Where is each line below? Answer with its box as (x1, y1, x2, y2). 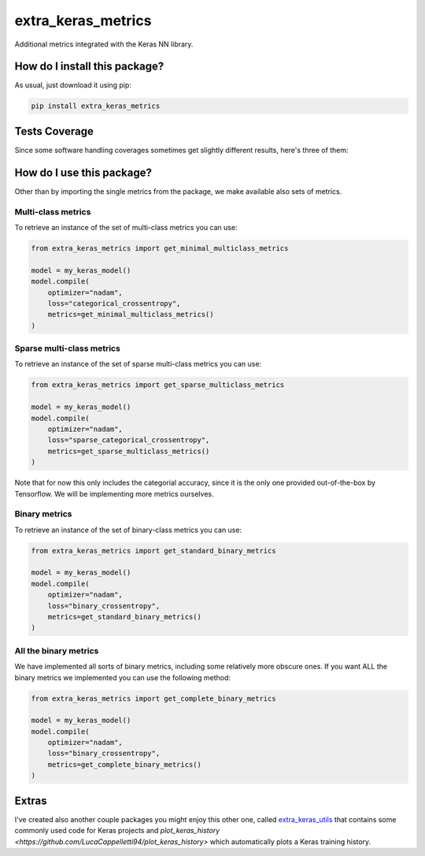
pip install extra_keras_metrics (31, 102, 161, 110)
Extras (14, 794, 47, 807)
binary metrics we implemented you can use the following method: (14, 672, 231, 682)
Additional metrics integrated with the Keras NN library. (14, 39, 194, 49)
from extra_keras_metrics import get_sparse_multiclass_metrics (31, 381, 285, 389)
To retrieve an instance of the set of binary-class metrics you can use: (14, 525, 242, 534)
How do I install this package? (14, 60, 164, 73)
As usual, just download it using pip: (14, 80, 131, 90)
